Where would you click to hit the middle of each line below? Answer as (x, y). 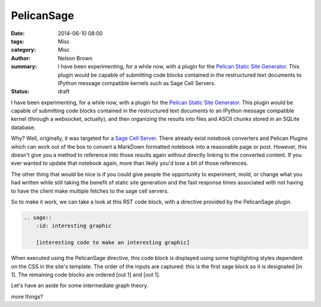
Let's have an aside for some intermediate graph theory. (80, 286)
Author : (21, 58)
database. (23, 127)
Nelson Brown (75, 58)
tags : (18, 41)
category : (23, 50)
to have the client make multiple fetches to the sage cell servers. (90, 191)
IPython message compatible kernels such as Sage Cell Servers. (137, 83)
